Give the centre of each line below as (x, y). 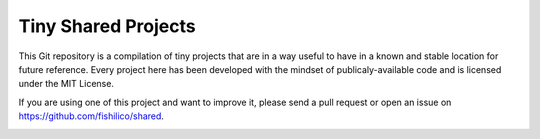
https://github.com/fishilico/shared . (91, 116)
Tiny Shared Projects (107, 26)
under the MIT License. (66, 84)
